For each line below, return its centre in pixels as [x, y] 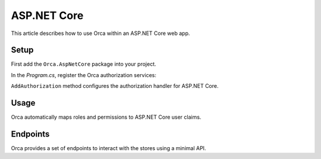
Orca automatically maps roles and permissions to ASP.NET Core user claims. [106, 117]
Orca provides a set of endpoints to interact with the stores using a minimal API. [108, 148]
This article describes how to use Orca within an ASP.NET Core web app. [100, 33]
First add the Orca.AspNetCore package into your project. [84, 64]
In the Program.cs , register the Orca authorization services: [84, 75]
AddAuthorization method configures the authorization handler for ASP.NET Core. [115, 86]
